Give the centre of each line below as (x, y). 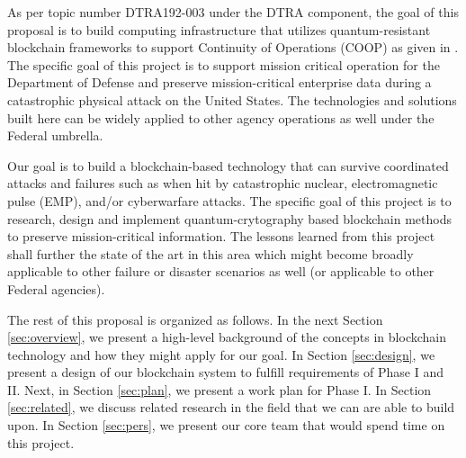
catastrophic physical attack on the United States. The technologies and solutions (232, 99)
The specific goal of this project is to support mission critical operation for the (224, 64)
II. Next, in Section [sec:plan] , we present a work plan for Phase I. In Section (220, 389)
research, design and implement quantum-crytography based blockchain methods (229, 218)
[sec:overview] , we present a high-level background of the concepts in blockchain (227, 337)
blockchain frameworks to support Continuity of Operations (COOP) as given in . (233, 47)
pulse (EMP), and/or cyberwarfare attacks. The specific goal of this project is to (229, 200)
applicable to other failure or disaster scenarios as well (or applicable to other (221, 271)
